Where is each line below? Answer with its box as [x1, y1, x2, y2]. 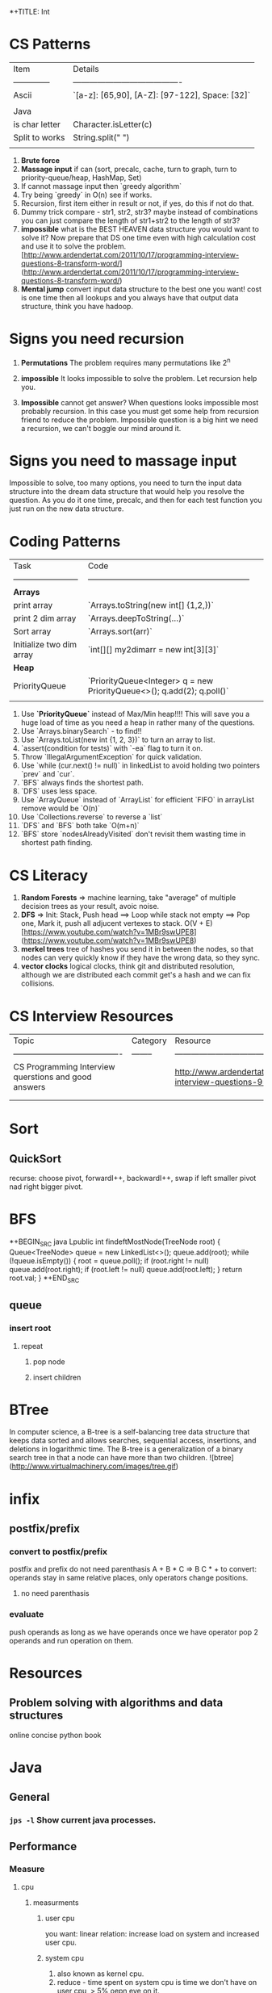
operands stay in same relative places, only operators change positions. [9, 1573, 249, 1583]
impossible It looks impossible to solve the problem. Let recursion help [20, 373, 257, 383]
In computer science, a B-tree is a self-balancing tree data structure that [9, 1427, 250, 1437]
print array [13, 600, 53, 611]
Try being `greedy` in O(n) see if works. [20, 190, 153, 199]
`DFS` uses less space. [20, 786, 98, 796]
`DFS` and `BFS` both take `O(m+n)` [20, 821, 140, 831]
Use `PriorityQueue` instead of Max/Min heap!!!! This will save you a [20, 710, 250, 719]
